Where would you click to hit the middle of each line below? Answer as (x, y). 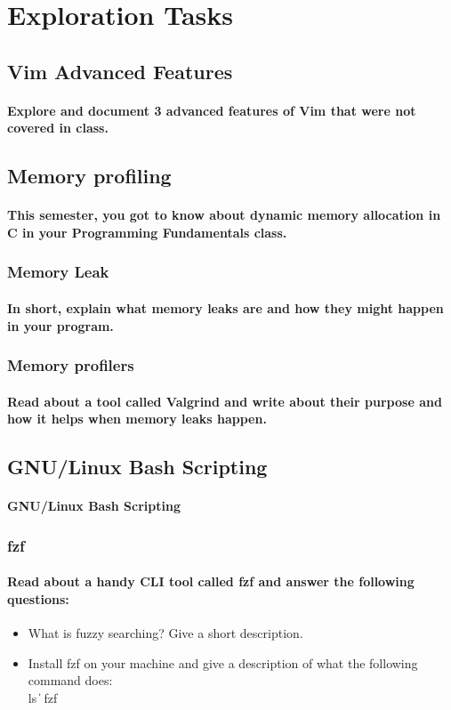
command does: (70, 680)
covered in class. (58, 128)
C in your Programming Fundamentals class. (147, 232)
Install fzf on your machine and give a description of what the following (223, 662)
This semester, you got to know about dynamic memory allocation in (224, 215)
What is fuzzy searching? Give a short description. (165, 632)
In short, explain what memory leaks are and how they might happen (225, 307)
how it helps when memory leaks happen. (137, 419)
